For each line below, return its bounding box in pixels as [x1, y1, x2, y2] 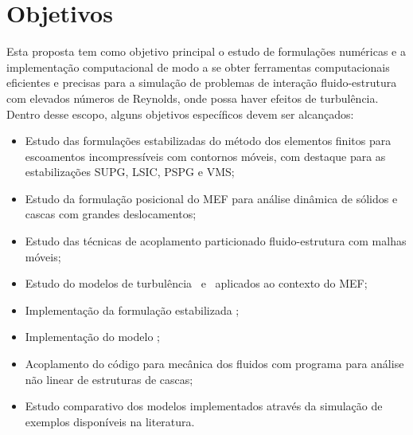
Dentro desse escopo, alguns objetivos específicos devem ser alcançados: [6, 105, 354, 122]
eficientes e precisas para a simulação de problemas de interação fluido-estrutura [6, 74, 397, 91]
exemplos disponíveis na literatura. [25, 413, 195, 429]
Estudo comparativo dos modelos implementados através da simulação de [25, 398, 383, 414]
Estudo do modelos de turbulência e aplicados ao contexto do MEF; [25, 275, 368, 292]
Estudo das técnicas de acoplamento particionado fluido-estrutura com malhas [25, 233, 407, 249]
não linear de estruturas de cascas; [25, 370, 193, 387]
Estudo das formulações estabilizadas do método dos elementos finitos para [25, 132, 392, 149]
